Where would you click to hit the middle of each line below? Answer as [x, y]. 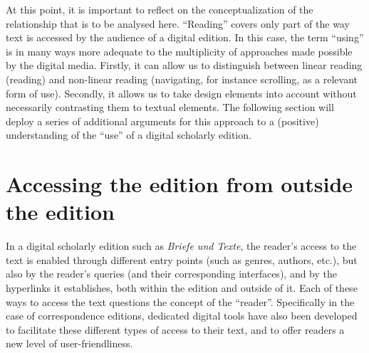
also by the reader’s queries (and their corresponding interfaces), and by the [172, 274]
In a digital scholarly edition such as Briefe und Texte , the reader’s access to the [181, 246]
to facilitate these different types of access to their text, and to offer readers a [175, 329]
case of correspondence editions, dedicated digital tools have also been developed [182, 316]
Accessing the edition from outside [180, 184]
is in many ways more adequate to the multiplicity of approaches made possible [179, 51]
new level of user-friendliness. [69, 343]
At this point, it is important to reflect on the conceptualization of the [160, 9]
